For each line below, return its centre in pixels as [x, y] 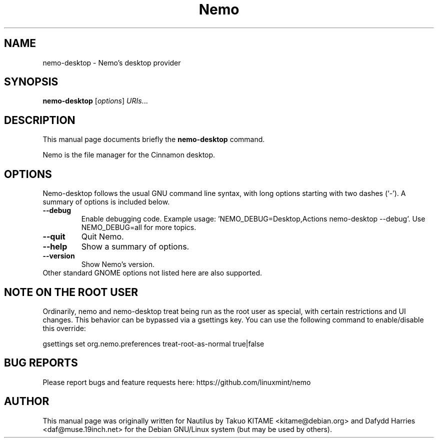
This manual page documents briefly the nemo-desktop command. [154, 139]
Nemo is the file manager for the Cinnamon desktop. [129, 155]
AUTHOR [27, 401]
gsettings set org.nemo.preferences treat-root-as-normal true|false [153, 343]
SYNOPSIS [31, 82]
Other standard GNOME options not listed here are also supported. [152, 273]
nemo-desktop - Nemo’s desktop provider [112, 62]
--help [55, 247]
